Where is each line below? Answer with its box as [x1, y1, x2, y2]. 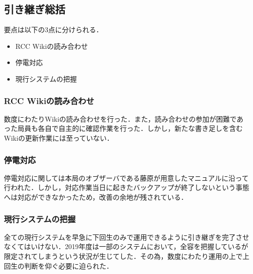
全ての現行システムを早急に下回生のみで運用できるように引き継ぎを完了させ [4, 232, 250, 242]
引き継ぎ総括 [4, 1, 65, 17]
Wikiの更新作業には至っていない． [4, 132, 114, 143]
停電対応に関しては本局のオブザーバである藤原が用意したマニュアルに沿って [4, 172, 249, 183]
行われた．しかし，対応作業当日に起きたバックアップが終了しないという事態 [4, 182, 250, 192]
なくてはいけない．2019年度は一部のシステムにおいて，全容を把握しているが [4, 241, 249, 252]
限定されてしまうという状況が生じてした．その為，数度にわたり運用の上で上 [4, 251, 250, 261]
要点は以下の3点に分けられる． [4, 24, 103, 35]
